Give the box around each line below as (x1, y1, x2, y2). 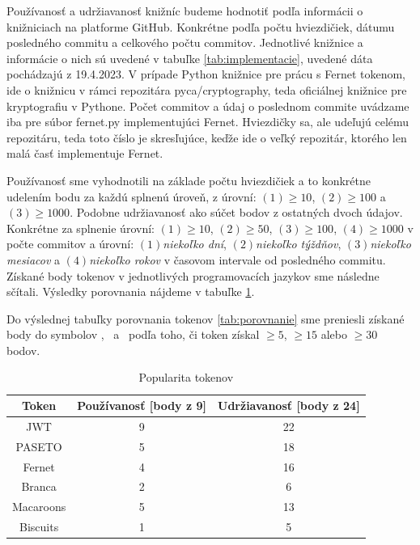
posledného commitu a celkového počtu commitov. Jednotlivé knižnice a (6, 34, 363, 51)
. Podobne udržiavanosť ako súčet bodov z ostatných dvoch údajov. (70, 204, 403, 221)
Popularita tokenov (138, 369, 234, 386)
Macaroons (12, 498, 66, 515)
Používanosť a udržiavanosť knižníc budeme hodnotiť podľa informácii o (6, 2, 363, 19)
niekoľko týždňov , (256, 235, 342, 252)
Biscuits (19, 518, 59, 535)
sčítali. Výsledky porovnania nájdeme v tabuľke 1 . (6, 283, 255, 300)
